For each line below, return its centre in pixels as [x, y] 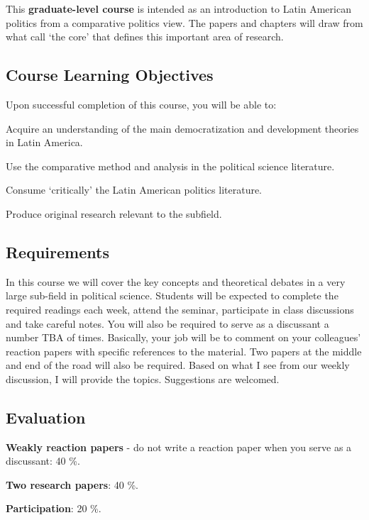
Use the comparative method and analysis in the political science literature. [170, 166]
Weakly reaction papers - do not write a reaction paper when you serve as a [179, 447]
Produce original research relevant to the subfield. [114, 213]
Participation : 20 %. [54, 508]
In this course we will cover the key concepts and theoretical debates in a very [176, 281]
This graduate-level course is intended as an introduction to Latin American [178, 9]
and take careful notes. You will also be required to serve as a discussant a [167, 323]
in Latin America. [44, 142]
